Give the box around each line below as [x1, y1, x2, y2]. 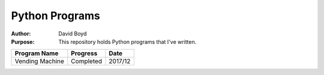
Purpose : [11, 38, 35, 45]
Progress [71, 49, 98, 58]
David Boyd [58, 30, 87, 37]
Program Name [14, 49, 59, 58]
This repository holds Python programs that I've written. [58, 38, 197, 45]
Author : [11, 30, 31, 37]
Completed [71, 57, 102, 65]
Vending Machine [14, 57, 64, 65]
